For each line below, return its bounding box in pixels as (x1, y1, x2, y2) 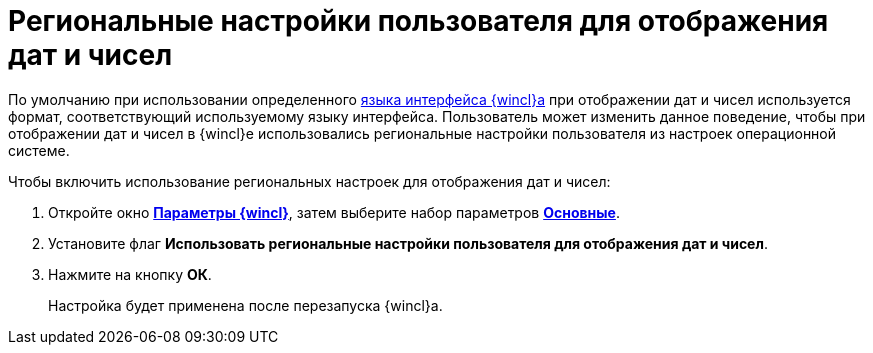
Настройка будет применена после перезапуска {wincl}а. (48, 296, 443, 314)
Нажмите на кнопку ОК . (48, 265, 212, 283)
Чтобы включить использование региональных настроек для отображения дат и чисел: (8, 172, 611, 190)
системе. (8, 141, 70, 159)
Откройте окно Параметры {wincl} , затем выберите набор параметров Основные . (48, 203, 620, 221)
